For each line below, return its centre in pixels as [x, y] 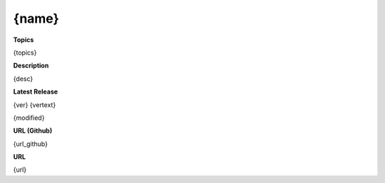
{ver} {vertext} [35, 105]
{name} [36, 18]
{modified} [29, 118]
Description [31, 66]
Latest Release [36, 91]
